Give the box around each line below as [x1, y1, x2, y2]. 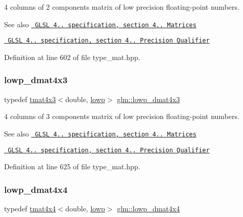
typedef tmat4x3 [4, 93, 56, 104]
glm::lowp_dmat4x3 [117, 93, 180, 104]
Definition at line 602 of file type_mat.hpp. [4, 51, 140, 62]
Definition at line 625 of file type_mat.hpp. [4, 161, 140, 172]
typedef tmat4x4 [4, 203, 56, 214]
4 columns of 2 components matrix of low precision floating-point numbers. [4, 2, 239, 12]
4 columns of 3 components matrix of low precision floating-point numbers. [4, 111, 239, 122]
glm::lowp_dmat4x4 [117, 203, 180, 214]
